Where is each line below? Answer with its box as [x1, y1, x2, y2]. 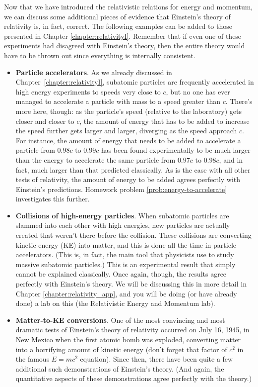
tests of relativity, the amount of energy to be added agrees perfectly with [15, 174, 241, 185]
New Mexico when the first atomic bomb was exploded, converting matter [15, 334, 241, 344]
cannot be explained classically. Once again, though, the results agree [15, 269, 227, 279]
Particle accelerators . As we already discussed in [15, 67, 172, 77]
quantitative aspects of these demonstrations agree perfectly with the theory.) [15, 373, 252, 384]
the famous [15, 354, 50, 364]
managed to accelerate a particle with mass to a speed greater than [15, 96, 220, 106]
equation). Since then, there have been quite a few [80, 354, 233, 364]
